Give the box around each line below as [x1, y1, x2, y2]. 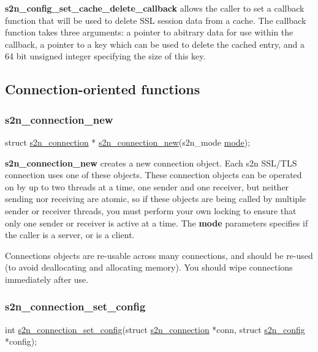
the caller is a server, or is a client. [5, 228, 135, 241]
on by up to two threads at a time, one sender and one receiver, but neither [5, 180, 289, 193]
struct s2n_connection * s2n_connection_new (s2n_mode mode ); [5, 135, 251, 148]
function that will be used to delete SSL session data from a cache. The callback [5, 13, 306, 26]
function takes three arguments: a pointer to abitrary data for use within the [5, 26, 293, 39]
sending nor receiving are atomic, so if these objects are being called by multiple [5, 192, 306, 205]
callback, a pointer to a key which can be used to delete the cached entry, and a [5, 37, 305, 50]
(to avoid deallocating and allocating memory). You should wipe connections [5, 261, 293, 274]
